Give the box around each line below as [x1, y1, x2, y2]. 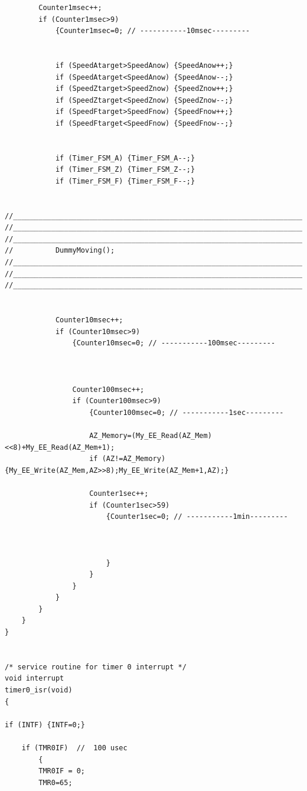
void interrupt [5, 674, 64, 683]
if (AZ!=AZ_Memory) [89, 455, 166, 463]
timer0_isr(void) [5, 686, 73, 695]
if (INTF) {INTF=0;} [5, 720, 86, 729]
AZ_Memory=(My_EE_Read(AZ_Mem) [89, 431, 212, 440]
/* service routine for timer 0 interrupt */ [5, 662, 187, 671]
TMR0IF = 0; [38, 767, 86, 776]
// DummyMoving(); [5, 246, 115, 255]
